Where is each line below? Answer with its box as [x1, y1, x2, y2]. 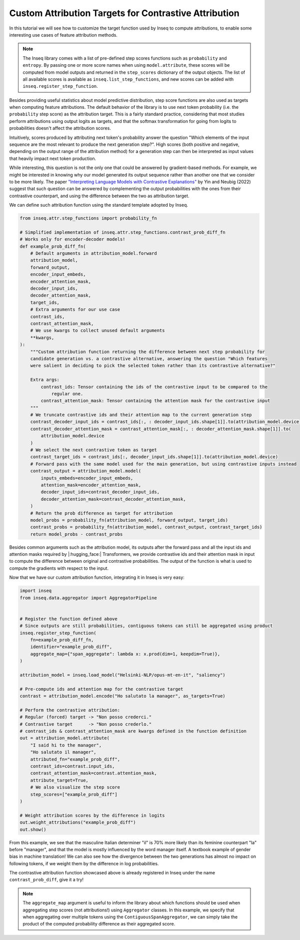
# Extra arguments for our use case [30, 306, 120, 312]
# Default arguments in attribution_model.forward [30, 251, 157, 256]
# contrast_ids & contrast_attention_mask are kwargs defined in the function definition [19, 728, 247, 734]
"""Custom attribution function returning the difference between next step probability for [30, 349, 265, 355]
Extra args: [30, 377, 60, 383]
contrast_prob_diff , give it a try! [9, 877, 84, 883]
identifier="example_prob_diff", [30, 644, 112, 650]
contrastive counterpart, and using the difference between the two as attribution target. [9, 193, 189, 199]
